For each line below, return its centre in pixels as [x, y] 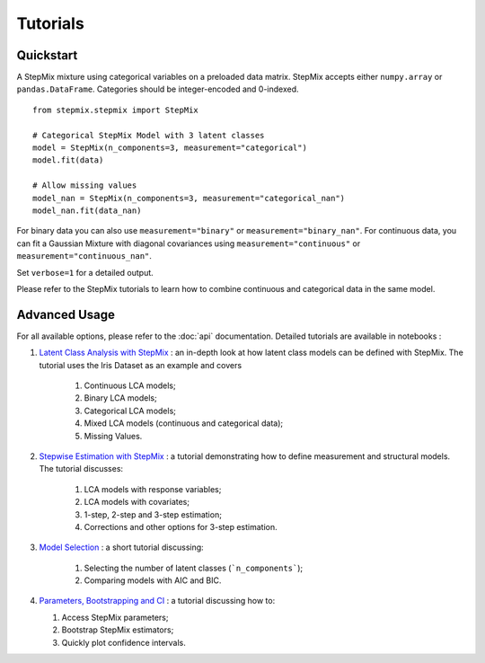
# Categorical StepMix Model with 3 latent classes [149, 135]
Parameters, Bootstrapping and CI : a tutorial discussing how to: [157, 601]
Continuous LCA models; [130, 385]
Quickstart [47, 55]
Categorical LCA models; [130, 411]
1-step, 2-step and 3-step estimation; [153, 514]
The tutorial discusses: [81, 469]
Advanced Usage [66, 314]
